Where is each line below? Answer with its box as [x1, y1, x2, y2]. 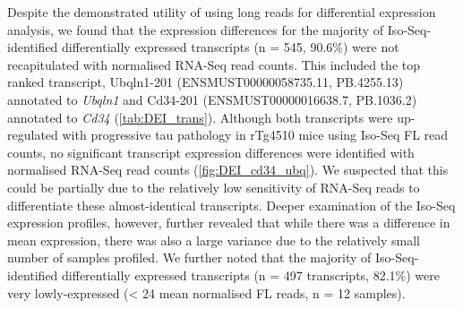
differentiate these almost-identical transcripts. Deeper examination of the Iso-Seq [7, 195, 456, 214]
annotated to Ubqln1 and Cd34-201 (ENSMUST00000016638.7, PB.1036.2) [7, 90, 417, 108]
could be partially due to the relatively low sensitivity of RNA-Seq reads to [7, 177, 420, 196]
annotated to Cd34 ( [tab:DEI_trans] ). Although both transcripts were [7, 107, 393, 126]
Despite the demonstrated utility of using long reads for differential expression [7, 3, 436, 21]
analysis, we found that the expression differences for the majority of [7, 20, 384, 39]
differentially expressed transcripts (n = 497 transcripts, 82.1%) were [62, 265, 440, 284]
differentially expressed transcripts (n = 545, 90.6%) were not [62, 38, 399, 56]
